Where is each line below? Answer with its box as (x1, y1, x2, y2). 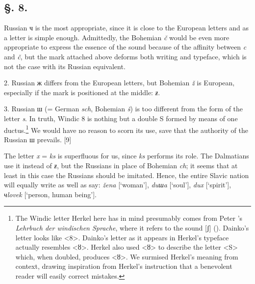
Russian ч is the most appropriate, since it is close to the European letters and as (4, 23, 249, 33)
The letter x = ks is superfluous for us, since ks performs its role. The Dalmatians (4, 151, 249, 161)
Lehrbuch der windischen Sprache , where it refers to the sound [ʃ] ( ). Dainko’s (15, 222, 249, 232)
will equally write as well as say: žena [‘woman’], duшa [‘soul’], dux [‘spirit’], (4, 180, 231, 190)
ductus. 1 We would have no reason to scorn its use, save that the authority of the (4, 123, 248, 135)
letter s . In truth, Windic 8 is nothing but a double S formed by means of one (4, 113, 238, 123)
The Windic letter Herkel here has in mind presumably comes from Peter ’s (15, 213, 243, 223)
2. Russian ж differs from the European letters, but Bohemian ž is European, (4, 77, 235, 88)
